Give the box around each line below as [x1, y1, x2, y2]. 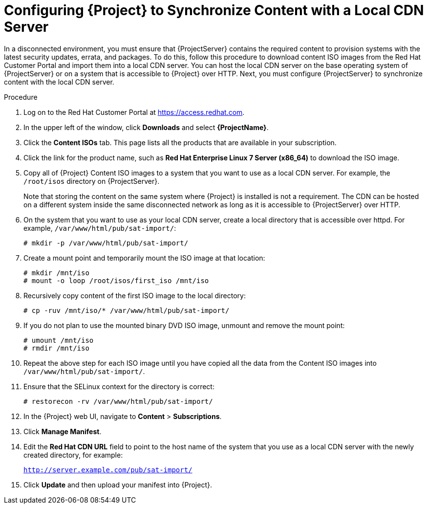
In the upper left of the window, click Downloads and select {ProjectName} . [23, 123, 269, 132]
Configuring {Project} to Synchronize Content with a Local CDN [4, 2, 424, 19]
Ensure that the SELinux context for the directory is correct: [23, 382, 214, 391]
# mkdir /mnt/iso [23, 268, 89, 277]
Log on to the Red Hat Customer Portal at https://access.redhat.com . [23, 108, 245, 116]
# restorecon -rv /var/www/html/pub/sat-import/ [23, 397, 213, 405]
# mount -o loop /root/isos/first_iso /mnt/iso [23, 276, 209, 285]
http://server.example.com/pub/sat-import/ [23, 465, 192, 474]
